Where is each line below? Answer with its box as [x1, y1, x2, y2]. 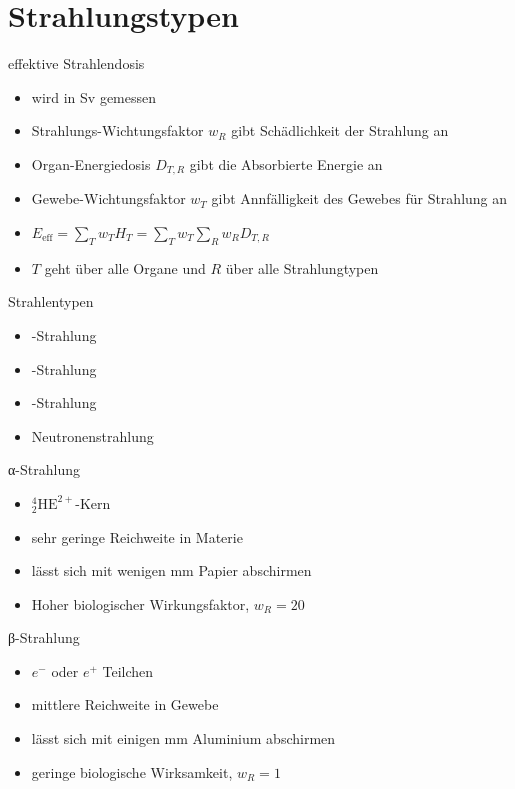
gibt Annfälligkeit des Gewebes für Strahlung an [211, 188, 508, 209]
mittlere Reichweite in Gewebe [31, 694, 219, 715]
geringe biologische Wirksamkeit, [31, 761, 233, 782]
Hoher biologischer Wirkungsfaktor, [31, 593, 250, 614]
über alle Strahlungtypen [225, 257, 379, 278]
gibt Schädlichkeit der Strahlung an [231, 120, 449, 141]
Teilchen [102, 660, 154, 681]
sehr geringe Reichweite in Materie [31, 526, 243, 547]
